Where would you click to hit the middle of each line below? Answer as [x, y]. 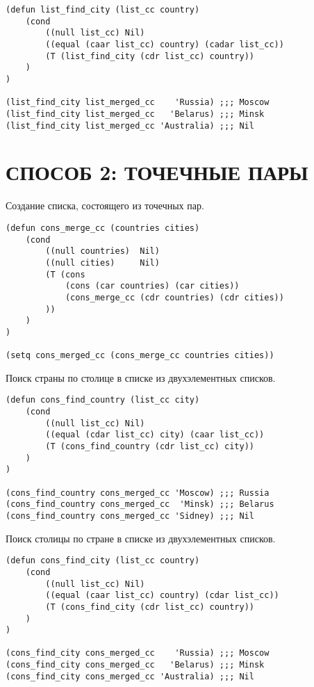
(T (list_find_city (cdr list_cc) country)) [150, 56]
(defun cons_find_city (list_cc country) [103, 561]
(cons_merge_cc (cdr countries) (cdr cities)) [174, 297]
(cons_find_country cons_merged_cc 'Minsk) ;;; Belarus [140, 504]
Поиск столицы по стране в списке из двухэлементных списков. [141, 538]
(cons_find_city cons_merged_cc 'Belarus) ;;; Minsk [135, 665]
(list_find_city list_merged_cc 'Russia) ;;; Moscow [138, 103]
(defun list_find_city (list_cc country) [103, 10]
